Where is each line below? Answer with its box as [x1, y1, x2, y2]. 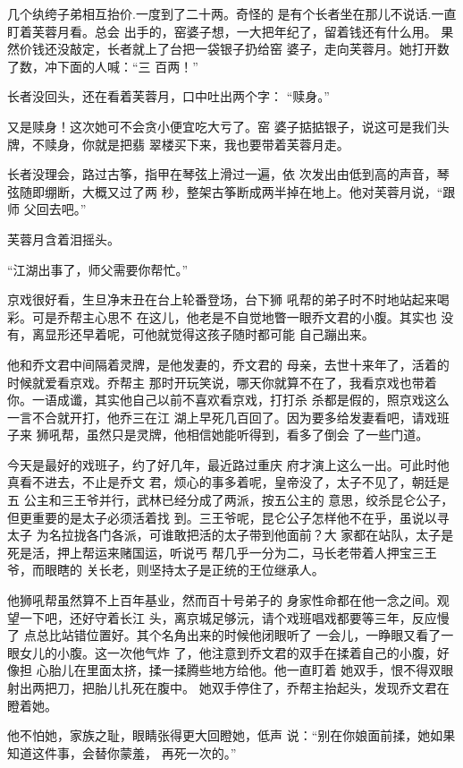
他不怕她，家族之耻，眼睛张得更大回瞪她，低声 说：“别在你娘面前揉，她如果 [7, 726, 456, 745]
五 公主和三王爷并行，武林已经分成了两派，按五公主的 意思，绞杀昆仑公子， [7, 491, 454, 509]
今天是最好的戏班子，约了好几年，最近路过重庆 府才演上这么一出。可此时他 [7, 455, 450, 474]
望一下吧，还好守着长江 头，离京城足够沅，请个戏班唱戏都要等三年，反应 [7, 608, 437, 627]
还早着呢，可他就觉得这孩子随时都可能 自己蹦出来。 [69, 325, 375, 344]
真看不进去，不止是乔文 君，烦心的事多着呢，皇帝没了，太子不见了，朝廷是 [7, 473, 450, 491]
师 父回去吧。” [7, 200, 87, 218]
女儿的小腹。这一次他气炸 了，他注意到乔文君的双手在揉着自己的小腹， [19, 643, 437, 661]
